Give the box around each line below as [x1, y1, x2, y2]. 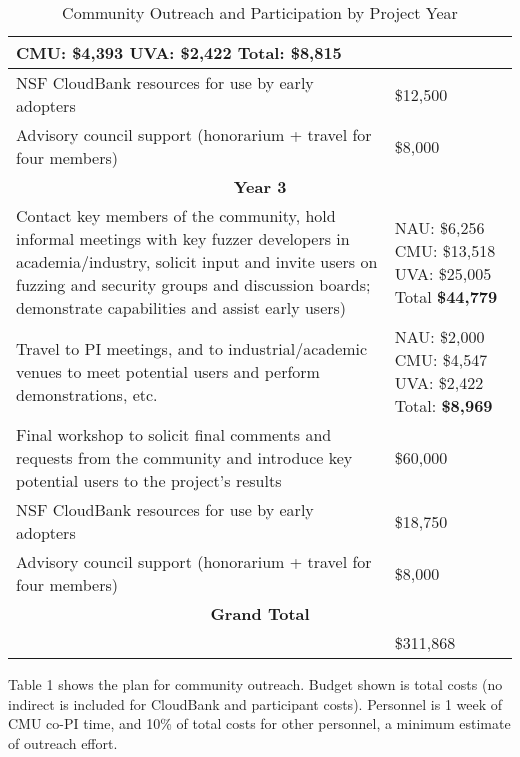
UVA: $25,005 [394, 261, 492, 285]
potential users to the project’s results [16, 469, 282, 492]
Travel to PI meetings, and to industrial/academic [16, 336, 368, 360]
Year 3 [233, 175, 287, 198]
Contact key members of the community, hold [16, 204, 336, 227]
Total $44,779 [394, 284, 498, 308]
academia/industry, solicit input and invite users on [16, 250, 378, 273]
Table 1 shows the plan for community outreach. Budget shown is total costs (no [8, 674, 503, 694]
